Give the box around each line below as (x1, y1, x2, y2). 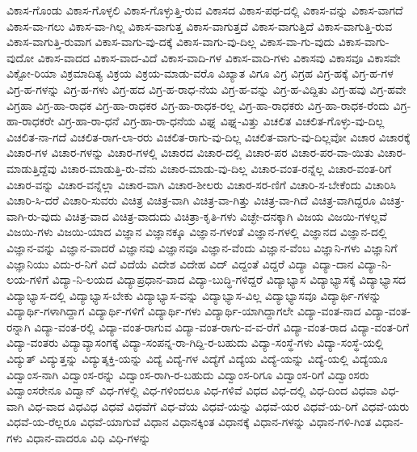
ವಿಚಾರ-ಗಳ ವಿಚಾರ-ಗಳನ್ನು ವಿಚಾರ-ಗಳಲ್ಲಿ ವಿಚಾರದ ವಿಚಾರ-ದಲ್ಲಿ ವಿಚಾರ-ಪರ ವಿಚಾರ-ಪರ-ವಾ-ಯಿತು (6, 144, 374, 161)
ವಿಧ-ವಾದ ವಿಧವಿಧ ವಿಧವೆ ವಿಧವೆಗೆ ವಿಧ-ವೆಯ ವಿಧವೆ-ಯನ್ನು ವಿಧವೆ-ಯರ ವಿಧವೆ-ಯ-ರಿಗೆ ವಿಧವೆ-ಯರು (27, 397, 410, 414)
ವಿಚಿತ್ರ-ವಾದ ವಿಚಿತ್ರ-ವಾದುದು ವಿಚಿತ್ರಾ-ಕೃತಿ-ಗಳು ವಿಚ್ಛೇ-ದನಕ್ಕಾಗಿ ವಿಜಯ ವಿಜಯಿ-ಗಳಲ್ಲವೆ (65, 207, 387, 224)
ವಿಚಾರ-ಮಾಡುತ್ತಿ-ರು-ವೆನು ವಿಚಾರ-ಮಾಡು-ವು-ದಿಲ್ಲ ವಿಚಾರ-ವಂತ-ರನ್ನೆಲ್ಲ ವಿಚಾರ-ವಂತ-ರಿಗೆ (60, 159, 392, 176)
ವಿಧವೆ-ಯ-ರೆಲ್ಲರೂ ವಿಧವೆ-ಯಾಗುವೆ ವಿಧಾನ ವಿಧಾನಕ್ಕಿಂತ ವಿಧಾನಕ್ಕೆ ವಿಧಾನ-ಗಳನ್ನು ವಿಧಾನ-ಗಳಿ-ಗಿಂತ (6, 413, 372, 430)
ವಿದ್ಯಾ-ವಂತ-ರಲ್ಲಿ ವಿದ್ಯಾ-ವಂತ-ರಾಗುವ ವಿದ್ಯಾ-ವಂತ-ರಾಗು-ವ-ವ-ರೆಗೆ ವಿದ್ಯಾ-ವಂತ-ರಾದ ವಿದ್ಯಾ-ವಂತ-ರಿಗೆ (34, 318, 410, 335)
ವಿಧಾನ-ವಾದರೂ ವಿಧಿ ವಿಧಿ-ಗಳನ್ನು (26, 429, 151, 446)
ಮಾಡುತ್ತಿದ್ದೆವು (6, 159, 57, 176)
